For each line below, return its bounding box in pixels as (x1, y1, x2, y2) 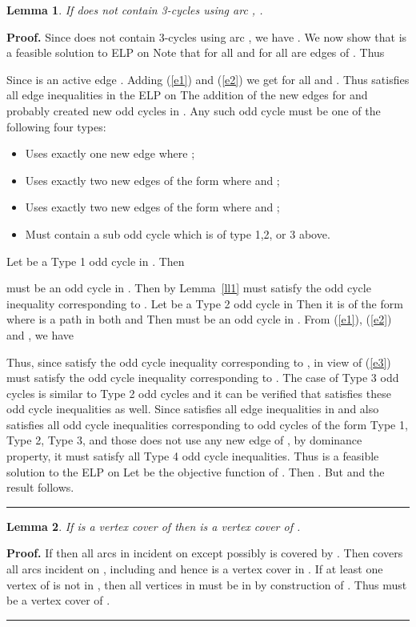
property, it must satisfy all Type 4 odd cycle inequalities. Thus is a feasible (6, 448, 379, 464)
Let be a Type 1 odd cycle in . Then (6, 252, 185, 269)
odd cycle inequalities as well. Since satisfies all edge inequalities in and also (6, 400, 379, 417)
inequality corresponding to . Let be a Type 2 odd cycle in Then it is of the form (6, 295, 403, 311)
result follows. (6, 479, 74, 496)
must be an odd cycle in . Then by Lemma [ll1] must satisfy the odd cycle (6, 279, 371, 296)
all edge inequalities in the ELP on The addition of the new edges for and (6, 86, 368, 103)
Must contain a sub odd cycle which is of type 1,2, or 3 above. (25, 225, 330, 242)
